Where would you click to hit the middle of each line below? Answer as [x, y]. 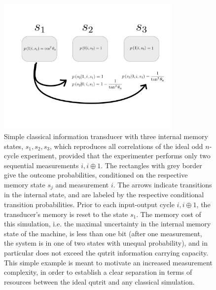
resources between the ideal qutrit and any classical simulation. [99, 281]
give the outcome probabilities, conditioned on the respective [96, 175]
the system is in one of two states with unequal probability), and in [106, 243]
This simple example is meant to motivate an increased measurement [108, 262]
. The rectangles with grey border [151, 165]
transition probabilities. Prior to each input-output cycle [89, 204]
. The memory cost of [169, 214]
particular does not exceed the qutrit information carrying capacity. [106, 252]
